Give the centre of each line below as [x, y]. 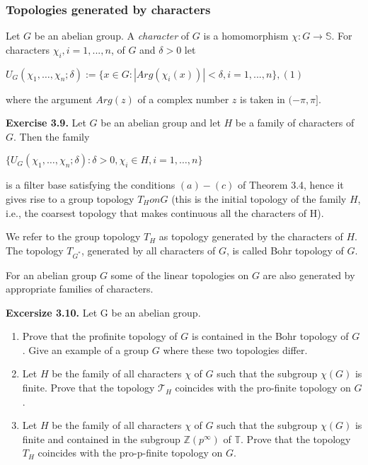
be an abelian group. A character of [112, 36]
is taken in [263, 99]
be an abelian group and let [161, 123]
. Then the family [52, 136]
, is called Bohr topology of [285, 250]
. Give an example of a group [86, 349]
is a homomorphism [246, 36]
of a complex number [183, 99]
